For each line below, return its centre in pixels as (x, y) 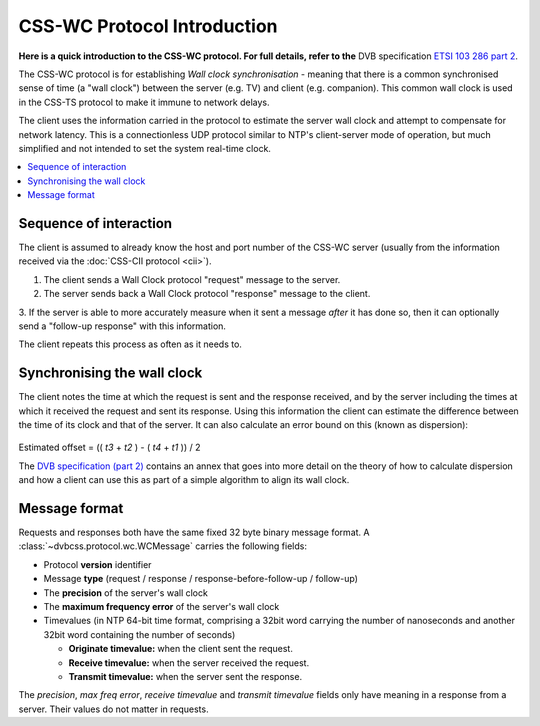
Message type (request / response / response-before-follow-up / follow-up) (201, 579)
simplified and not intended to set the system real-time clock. (145, 148)
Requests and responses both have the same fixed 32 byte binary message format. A (194, 532)
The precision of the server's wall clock (126, 592)
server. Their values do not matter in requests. (113, 709)
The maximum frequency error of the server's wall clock (161, 607)
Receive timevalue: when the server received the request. (189, 662)
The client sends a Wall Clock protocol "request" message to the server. (192, 279)
